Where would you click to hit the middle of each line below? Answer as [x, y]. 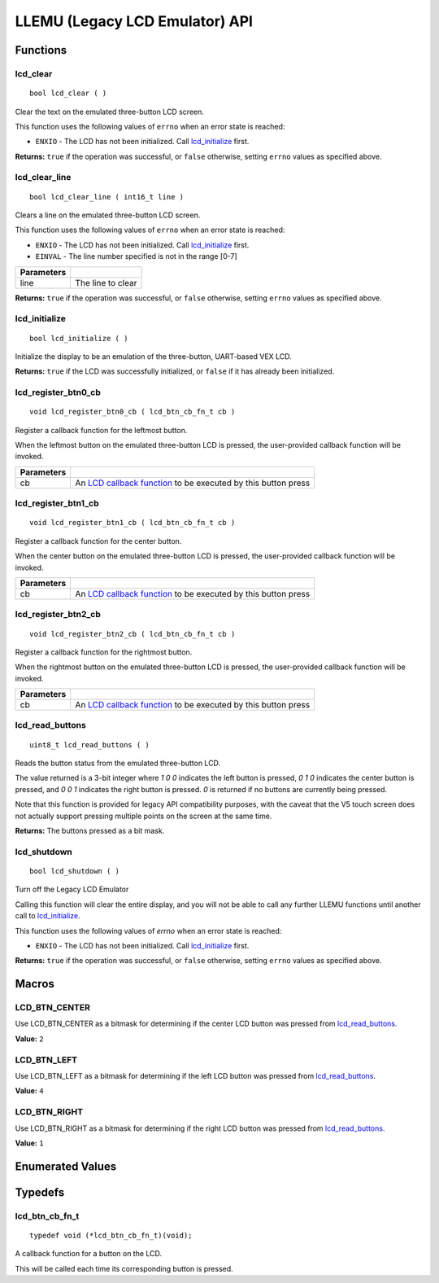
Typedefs [40, 1192]
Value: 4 [29, 1091]
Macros [35, 984]
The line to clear [106, 282]
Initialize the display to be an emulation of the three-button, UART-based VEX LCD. [153, 356]
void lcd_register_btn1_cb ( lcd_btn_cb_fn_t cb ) [133, 523]
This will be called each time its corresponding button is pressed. [124, 1268]
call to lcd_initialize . [48, 916]
